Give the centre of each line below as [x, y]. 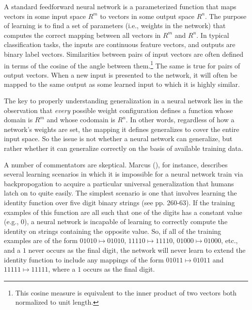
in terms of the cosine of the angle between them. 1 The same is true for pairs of [122, 65]
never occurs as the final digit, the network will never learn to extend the [137, 250]
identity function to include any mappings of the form [84, 259]
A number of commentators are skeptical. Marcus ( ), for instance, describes [116, 164]
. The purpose [226, 16]
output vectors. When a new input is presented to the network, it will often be [121, 74]
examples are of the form [41, 240]
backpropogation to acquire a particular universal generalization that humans [119, 183]
